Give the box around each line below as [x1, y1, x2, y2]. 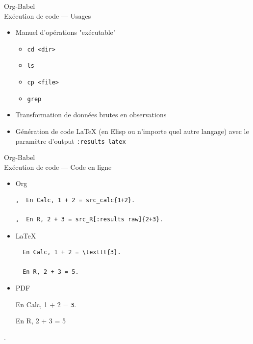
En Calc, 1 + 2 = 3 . [15, 299, 76, 309]
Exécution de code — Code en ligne [4, 161, 112, 172]
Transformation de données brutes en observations [15, 109, 167, 120]
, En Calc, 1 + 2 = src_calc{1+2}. [15, 197, 135, 204]
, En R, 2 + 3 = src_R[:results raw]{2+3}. [15, 216, 163, 223]
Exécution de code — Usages [4, 10, 91, 21]
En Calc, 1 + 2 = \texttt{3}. [23, 249, 121, 256]
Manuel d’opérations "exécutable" [15, 27, 116, 37]
